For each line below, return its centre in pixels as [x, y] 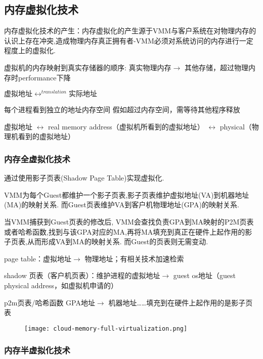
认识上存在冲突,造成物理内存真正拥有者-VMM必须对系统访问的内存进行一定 [129, 40]
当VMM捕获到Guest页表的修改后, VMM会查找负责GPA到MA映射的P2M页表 [129, 222]
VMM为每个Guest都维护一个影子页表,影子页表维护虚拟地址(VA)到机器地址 [127, 194]
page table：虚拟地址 [38, 258]
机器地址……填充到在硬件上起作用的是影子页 [181, 302]
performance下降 [44, 77]
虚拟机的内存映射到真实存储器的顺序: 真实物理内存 [88, 67]
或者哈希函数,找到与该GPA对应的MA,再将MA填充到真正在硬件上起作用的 [125, 231]
